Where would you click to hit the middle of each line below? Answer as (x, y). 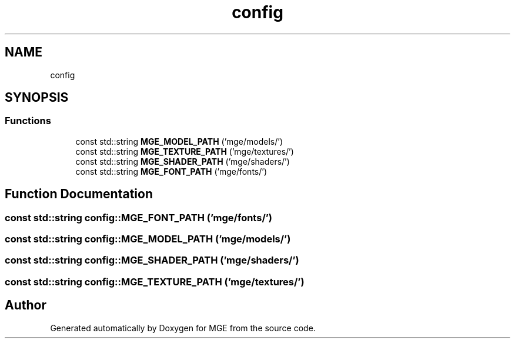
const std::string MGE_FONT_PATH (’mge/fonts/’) (171, 171)
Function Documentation (79, 194)
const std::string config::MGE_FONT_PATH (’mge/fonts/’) (138, 217)
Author (26, 305)
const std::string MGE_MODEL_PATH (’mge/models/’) (179, 141)
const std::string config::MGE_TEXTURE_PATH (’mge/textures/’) (155, 282)
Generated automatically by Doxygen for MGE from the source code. (183, 328)
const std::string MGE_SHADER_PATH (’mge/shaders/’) (183, 161)
